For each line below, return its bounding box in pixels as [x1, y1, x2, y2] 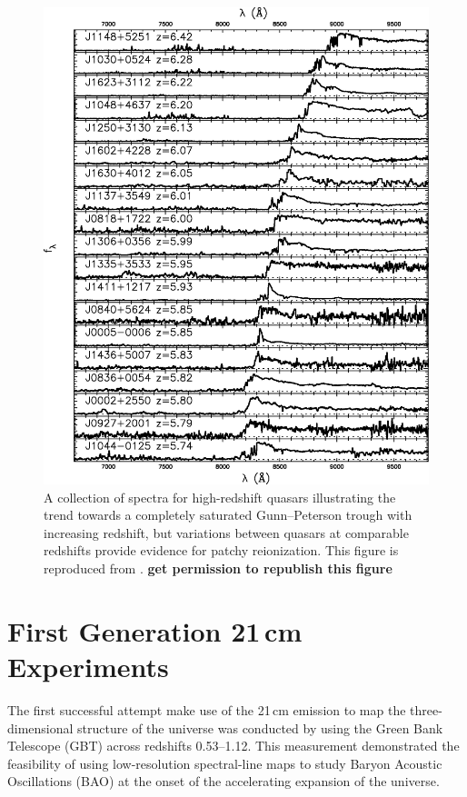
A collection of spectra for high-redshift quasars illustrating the [44, 487, 396, 506]
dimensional [7, 718, 74, 737]
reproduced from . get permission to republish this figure [44, 559, 392, 578]
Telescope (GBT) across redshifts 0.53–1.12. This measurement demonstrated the [7, 736, 460, 755]
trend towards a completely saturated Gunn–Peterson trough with [44, 505, 412, 524]
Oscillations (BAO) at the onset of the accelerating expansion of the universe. [7, 772, 440, 791]
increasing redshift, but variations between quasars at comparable [44, 523, 409, 542]
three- [410, 700, 442, 719]
